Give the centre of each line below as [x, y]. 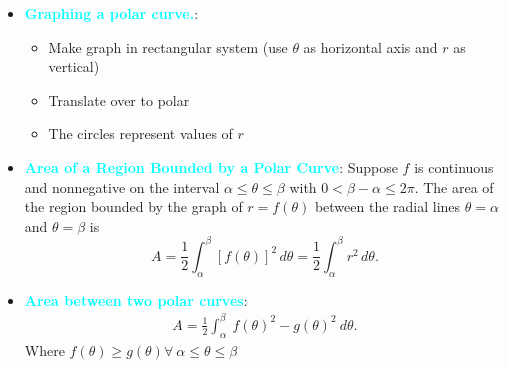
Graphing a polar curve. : [111, 13]
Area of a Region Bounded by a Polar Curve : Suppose [211, 166]
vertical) [74, 66]
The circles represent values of [140, 133]
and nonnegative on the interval [122, 186]
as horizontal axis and [370, 46]
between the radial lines [387, 206]
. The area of [454, 186]
